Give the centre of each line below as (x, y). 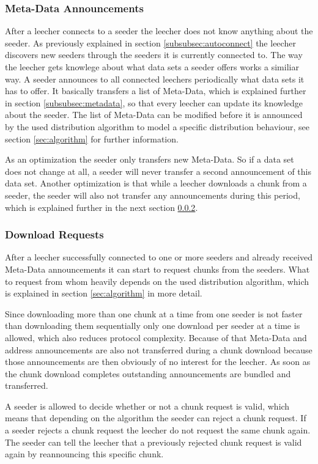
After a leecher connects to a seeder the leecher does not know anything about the (159, 31)
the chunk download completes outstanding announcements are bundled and (148, 373)
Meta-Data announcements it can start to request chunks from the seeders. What (157, 269)
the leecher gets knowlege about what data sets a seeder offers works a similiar (152, 67)
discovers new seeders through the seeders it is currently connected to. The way (154, 55)
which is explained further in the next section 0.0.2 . (102, 207)
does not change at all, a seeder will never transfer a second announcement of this (158, 171)
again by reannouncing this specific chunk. (84, 454)
